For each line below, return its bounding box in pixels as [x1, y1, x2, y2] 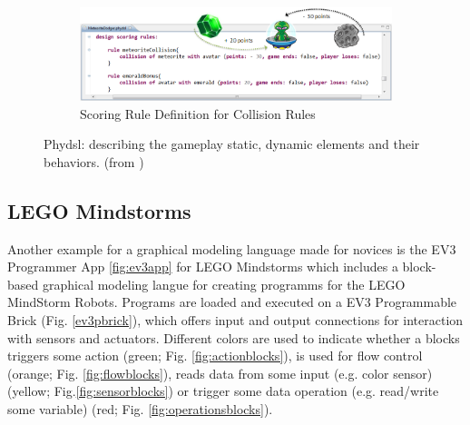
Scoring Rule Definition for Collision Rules [80, 104, 316, 123]
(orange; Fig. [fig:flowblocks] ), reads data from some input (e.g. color [7, 363, 389, 382]
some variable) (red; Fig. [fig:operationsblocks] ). [7, 400, 273, 418]
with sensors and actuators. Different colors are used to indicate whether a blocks [7, 328, 460, 347]
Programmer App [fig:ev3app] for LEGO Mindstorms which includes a [7, 257, 398, 276]
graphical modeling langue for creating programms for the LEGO [42, 274, 406, 293]
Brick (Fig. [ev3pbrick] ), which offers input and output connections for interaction [7, 311, 464, 330]
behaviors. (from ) [44, 152, 144, 171]
